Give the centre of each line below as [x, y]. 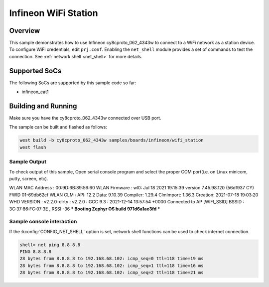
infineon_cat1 [35, 92]
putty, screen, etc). [29, 178]
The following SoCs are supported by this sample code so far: [73, 83]
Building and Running [43, 106]
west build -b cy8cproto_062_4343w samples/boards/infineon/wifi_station [112, 140]
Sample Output [28, 162]
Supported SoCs [35, 71]
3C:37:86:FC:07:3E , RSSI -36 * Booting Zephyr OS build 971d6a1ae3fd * [85, 209]
